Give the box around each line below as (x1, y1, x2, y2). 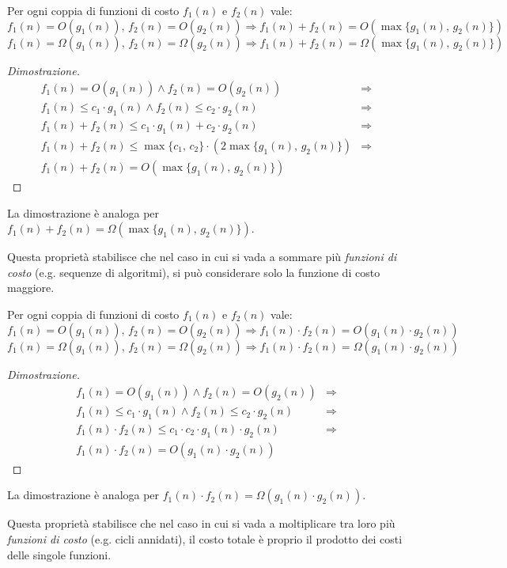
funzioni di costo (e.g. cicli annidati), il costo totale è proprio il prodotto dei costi (7, 531, 403, 547)
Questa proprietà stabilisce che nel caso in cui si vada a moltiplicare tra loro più (7, 515, 395, 532)
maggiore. (7, 279, 55, 296)
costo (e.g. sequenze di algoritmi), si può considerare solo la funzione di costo (7, 263, 380, 280)
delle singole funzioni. (7, 546, 112, 562)
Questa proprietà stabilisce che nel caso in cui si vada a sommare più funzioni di (7, 248, 397, 265)
